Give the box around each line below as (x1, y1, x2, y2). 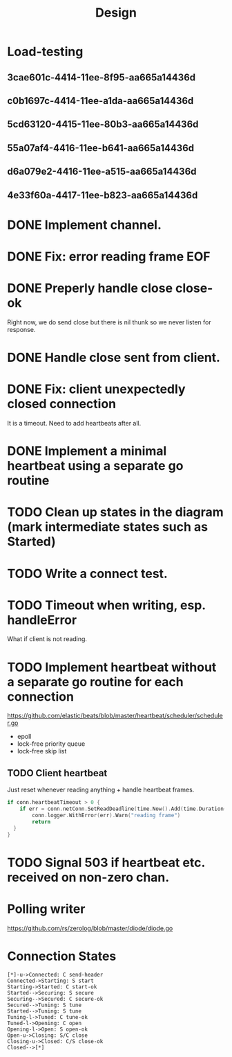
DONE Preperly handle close (7, 281, 173, 296)
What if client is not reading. (7, 635, 88, 643)
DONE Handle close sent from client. (7, 350, 221, 365)
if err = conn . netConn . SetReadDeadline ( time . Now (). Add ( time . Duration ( (19, 805, 227, 812)
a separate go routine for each (7, 674, 184, 690)
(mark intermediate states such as (7, 519, 209, 535)
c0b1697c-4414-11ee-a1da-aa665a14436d (7, 95, 194, 107)
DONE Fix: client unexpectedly (7, 381, 186, 397)
